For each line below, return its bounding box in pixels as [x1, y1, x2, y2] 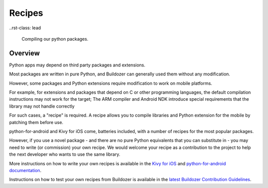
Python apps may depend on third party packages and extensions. [9, 62, 146, 68]
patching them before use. [9, 119, 64, 125]
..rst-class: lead [9, 25, 41, 31]
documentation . [9, 167, 42, 173]
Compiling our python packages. [21, 36, 89, 42]
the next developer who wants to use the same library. [9, 151, 121, 157]
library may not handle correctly [9, 103, 75, 109]
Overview [9, 49, 40, 57]
